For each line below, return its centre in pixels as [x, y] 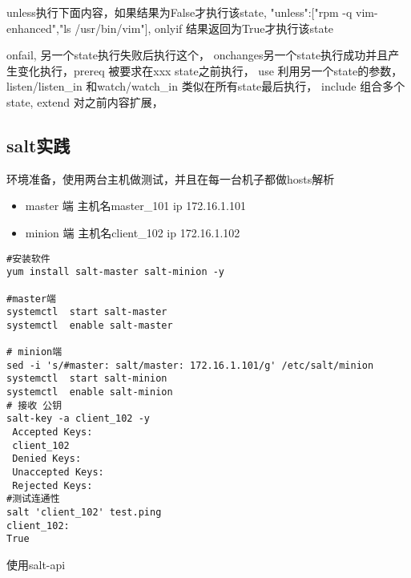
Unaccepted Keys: [58, 473]
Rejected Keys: [52, 485]
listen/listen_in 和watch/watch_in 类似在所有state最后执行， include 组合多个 [206, 86]
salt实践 [38, 145]
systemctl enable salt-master [90, 325]
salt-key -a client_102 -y [78, 419]
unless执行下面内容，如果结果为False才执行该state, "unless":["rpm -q [179, 12]
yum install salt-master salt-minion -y [116, 272]
